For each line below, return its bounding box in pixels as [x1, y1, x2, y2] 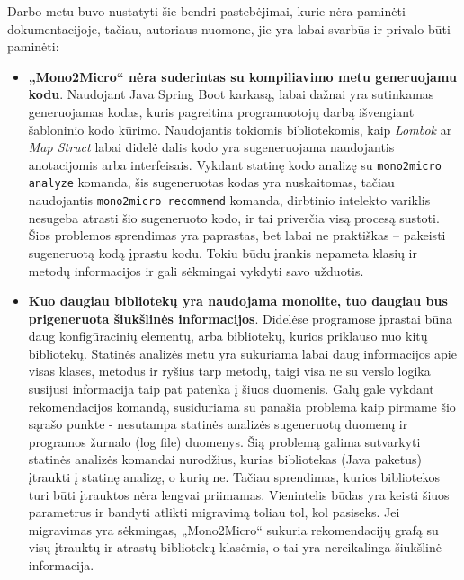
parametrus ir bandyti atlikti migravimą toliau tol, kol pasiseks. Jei [28, 503, 400, 522]
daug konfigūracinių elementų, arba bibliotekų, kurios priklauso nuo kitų [28, 326, 428, 345]
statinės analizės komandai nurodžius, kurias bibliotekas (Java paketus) [28, 450, 422, 468]
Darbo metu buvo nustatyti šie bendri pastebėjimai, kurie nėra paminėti [7, 2, 406, 20]
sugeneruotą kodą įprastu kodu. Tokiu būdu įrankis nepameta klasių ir [28, 243, 418, 262]
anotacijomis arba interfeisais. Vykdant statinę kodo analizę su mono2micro [28, 155, 442, 174]
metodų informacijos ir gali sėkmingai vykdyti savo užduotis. [28, 261, 364, 280]
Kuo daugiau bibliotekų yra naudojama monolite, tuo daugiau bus [28, 291, 448, 310]
